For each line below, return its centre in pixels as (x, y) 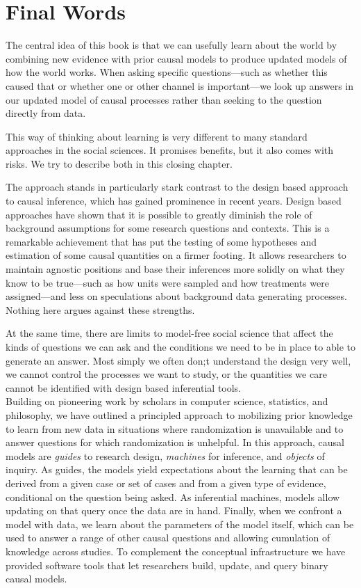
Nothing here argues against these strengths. (100, 309)
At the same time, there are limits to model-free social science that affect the (169, 333)
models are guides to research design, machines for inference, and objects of (165, 455)
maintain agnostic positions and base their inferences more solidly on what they (175, 269)
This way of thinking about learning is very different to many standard (157, 136)
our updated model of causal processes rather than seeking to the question (164, 99)
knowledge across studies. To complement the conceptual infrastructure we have (176, 551)
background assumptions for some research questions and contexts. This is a (168, 228)
